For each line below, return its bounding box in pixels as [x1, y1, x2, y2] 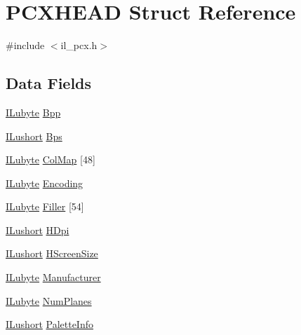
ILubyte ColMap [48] [6, 152, 95, 167]
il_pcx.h [60, 38, 98, 53]
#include [6, 38, 45, 53]
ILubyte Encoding [6, 175, 83, 190]
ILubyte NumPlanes [6, 293, 92, 308]
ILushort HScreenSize [6, 246, 98, 261]
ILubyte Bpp [6, 104, 61, 119]
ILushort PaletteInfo [6, 317, 93, 331]
